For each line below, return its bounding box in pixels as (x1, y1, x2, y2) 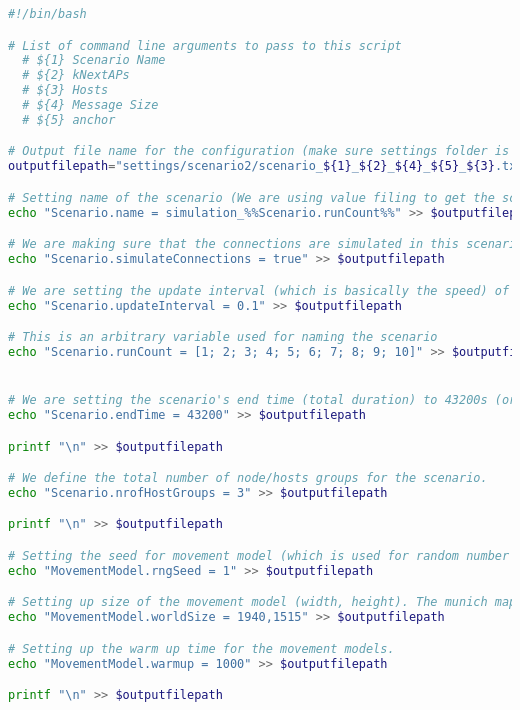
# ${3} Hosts (22, 83, 109, 98)
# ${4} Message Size (22, 98, 159, 113)
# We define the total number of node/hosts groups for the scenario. (8, 471, 488, 486)
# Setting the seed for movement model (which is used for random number (8, 549, 510, 563)
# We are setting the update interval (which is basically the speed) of (8, 283, 510, 298)
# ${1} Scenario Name (22, 53, 166, 68)
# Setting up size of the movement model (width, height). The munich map (8, 595, 517, 610)
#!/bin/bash (8, 7, 87, 21)
